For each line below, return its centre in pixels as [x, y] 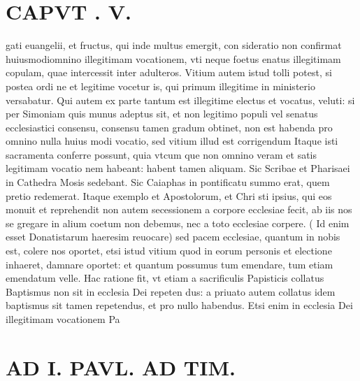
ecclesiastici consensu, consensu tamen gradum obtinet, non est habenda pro [169, 127]
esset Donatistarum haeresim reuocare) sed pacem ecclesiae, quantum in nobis [173, 237]
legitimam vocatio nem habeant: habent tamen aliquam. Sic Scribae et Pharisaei [178, 168]
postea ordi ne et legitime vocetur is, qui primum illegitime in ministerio [160, 86]
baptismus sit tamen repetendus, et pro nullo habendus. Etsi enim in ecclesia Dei [179, 305]
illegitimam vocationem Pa [63, 319]
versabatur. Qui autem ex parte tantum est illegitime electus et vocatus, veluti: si [180, 100]
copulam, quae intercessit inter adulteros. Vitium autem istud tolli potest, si [169, 72]
